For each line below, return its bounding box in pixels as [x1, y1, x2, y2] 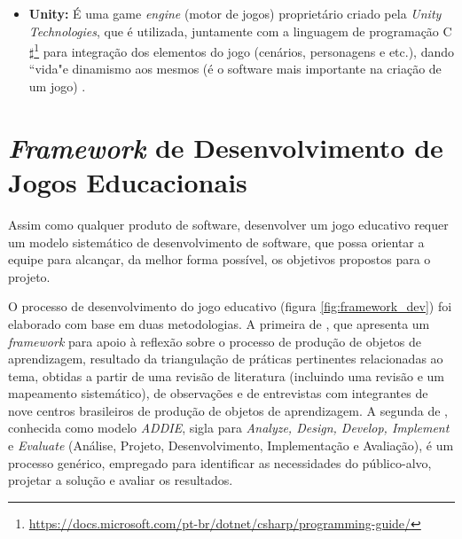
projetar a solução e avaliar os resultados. [8, 471, 233, 489]
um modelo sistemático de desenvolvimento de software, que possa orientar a [8, 232, 425, 251]
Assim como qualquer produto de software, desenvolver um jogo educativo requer [8, 215, 449, 233]
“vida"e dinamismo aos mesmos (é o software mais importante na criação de [28, 59, 442, 78]
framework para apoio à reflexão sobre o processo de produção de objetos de [8, 332, 421, 350]
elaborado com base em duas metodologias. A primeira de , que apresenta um [8, 314, 430, 332]
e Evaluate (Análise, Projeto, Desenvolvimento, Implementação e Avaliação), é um [8, 436, 454, 455]
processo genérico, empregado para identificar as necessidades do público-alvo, [8, 453, 432, 472]
